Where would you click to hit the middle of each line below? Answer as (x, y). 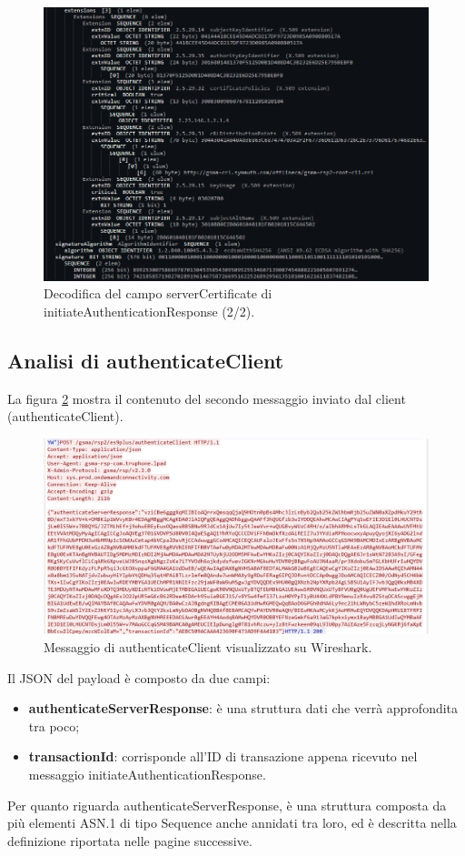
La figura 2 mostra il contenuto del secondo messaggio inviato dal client (207, 398)
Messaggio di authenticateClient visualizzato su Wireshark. (208, 646)
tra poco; (54, 725)
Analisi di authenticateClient (146, 361)
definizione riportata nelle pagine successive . (130, 840)
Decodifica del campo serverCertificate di (158, 293)
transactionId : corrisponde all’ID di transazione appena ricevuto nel (223, 756)
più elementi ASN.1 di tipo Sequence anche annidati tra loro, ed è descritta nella (232, 823)
